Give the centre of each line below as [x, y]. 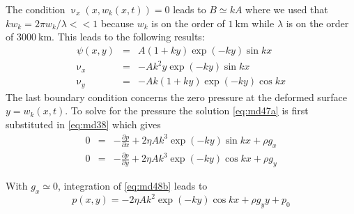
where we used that [287, 9]
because [117, 23]
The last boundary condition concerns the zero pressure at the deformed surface [176, 97]
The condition [36, 9]
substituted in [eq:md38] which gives [83, 124]
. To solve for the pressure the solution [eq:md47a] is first [187, 110]
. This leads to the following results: [128, 37]
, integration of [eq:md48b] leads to [132, 185]
